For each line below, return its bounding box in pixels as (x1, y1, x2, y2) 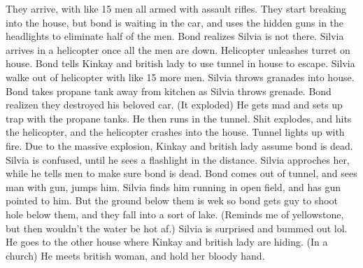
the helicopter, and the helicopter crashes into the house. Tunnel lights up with (6, 125, 345, 139)
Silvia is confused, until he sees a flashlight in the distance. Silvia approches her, (6, 152, 350, 167)
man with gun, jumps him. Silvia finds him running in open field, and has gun (6, 179, 341, 194)
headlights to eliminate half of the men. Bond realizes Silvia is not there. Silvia (6, 29, 344, 43)
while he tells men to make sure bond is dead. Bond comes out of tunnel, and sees (6, 166, 357, 181)
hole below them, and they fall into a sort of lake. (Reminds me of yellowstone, (6, 206, 344, 221)
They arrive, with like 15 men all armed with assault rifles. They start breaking (6, 1, 347, 15)
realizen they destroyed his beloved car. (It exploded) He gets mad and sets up (6, 97, 343, 112)
